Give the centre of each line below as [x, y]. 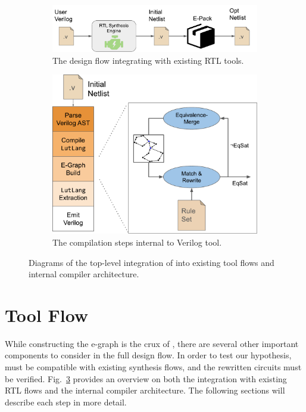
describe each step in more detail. [66, 402]
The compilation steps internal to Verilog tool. [137, 242]
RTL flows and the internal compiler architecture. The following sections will [145, 390]
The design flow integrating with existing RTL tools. [148, 60]
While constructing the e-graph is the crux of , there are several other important [152, 343]
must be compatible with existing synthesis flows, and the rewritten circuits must [153, 367]
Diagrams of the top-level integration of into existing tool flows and [152, 262]
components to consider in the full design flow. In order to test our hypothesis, [148, 355]
